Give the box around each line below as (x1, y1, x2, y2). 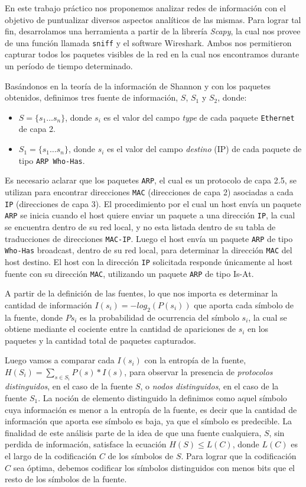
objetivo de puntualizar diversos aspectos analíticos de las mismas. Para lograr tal (5, 13, 301, 25)
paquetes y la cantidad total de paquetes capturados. (5, 334, 196, 346)
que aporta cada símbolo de (194, 298, 294, 311)
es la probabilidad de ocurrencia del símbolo (80, 311, 239, 323)
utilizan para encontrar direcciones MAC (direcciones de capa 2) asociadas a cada (5, 185, 294, 198)
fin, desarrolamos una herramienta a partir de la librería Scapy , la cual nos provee (5, 25, 301, 37)
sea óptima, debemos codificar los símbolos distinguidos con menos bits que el (13, 461, 295, 473)
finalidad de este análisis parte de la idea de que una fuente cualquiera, (5, 426, 262, 438)
